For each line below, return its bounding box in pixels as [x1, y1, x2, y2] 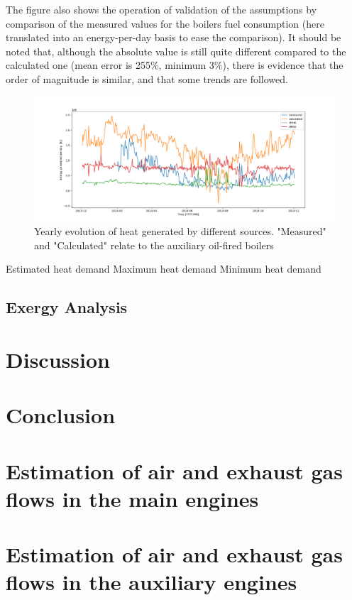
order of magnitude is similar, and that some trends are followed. [6, 71, 288, 86]
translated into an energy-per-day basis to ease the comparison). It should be [6, 30, 341, 45]
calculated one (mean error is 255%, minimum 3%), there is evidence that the [6, 58, 343, 72]
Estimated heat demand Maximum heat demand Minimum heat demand [6, 261, 321, 276]
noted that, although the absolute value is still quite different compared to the [6, 43, 346, 58]
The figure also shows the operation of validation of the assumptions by [6, 2, 317, 16]
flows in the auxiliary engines [6, 567, 297, 596]
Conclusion [6, 400, 116, 430]
